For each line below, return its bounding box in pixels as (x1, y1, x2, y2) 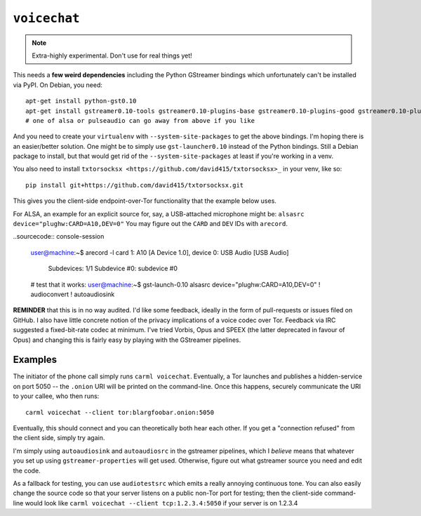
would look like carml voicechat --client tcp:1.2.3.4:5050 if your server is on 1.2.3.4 (25, 498, 298, 507)
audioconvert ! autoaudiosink (30, 290, 115, 298)
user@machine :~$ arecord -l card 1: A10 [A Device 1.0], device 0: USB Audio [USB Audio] (30, 248, 289, 256)
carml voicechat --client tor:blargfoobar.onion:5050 (25, 408, 214, 416)
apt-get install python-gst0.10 (25, 97, 137, 105)
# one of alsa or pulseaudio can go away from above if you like (25, 117, 255, 124)
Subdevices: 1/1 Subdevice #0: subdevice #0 (48, 264, 178, 273)
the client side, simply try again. (13, 434, 105, 442)
